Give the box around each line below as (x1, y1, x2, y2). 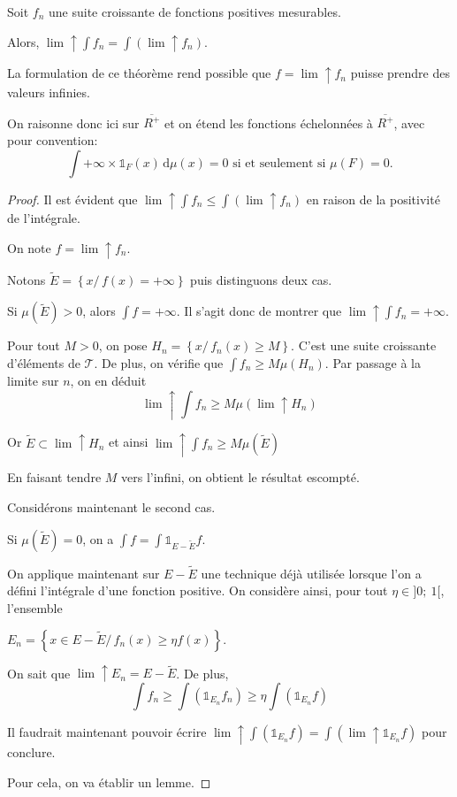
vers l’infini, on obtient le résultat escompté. (121, 468, 360, 487)
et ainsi (108, 433, 149, 451)
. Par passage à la (324, 353, 421, 372)
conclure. (7, 743, 56, 762)
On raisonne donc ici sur (7, 113, 140, 132)
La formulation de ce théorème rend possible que (7, 64, 271, 82)
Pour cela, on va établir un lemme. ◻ (7, 773, 211, 791)
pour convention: (7, 130, 98, 149)
